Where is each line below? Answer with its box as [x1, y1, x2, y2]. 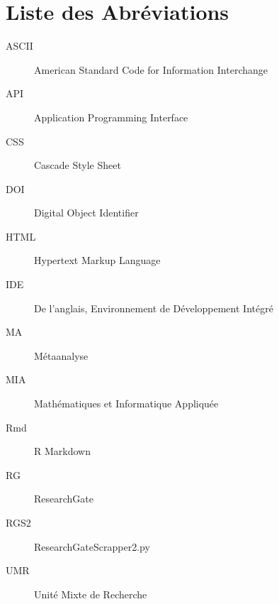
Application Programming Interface [34, 109, 188, 124]
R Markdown [34, 444, 91, 459]
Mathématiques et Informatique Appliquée [34, 396, 219, 411]
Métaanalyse [34, 348, 89, 363]
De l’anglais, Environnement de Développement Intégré [34, 300, 273, 315]
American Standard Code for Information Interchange [34, 62, 268, 77]
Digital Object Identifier [34, 205, 139, 220]
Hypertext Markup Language [34, 253, 161, 268]
